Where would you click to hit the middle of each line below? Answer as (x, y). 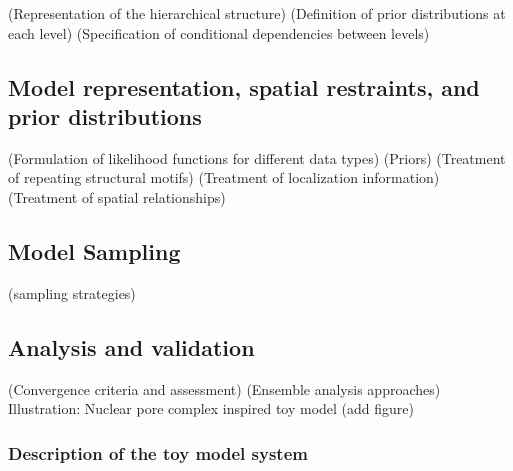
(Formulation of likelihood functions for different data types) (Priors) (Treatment (257, 157)
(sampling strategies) (72, 292)
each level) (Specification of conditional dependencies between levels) (219, 32)
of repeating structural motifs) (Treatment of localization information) (224, 177)
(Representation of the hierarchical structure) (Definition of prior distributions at (257, 13)
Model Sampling (94, 250)
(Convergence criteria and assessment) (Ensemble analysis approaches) (224, 388)
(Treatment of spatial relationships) (117, 196)
